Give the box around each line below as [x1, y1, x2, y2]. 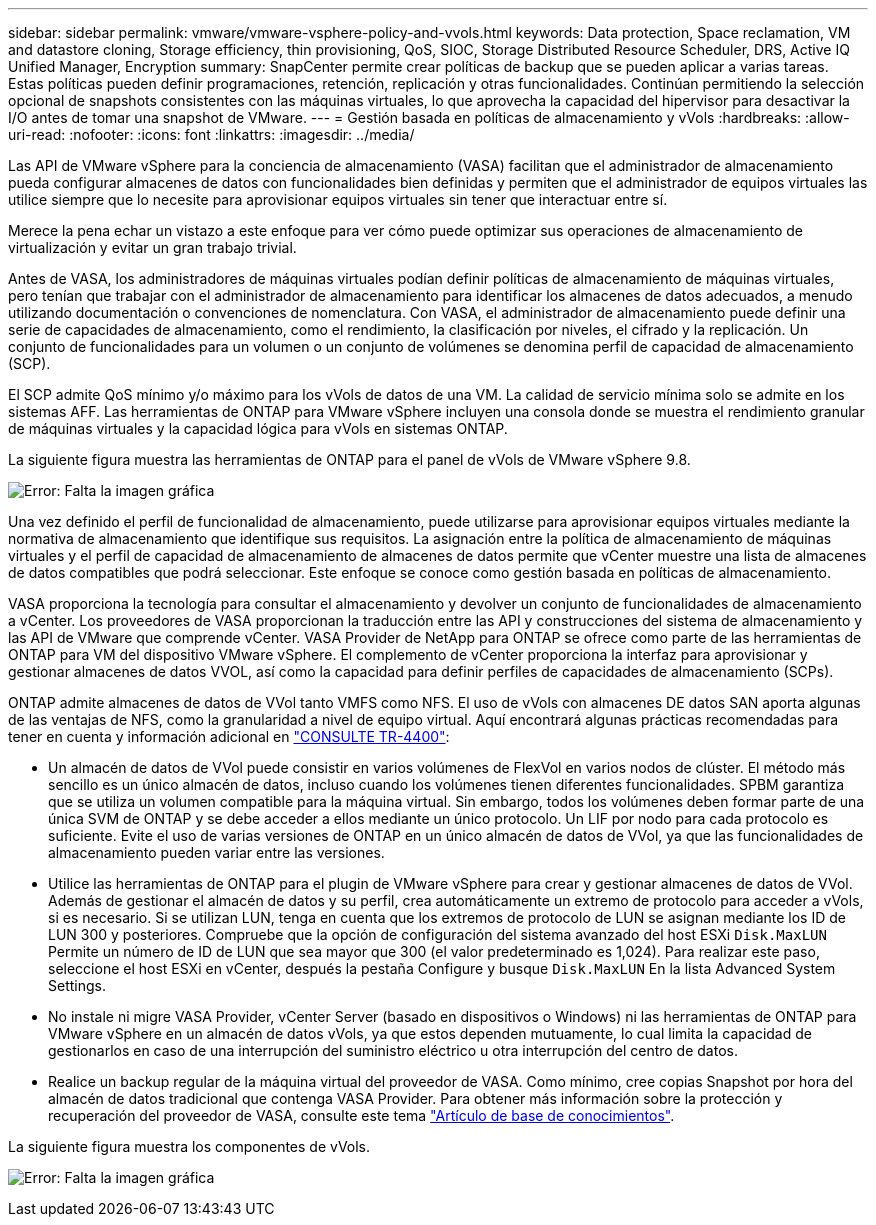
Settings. [48, 977, 106, 994]
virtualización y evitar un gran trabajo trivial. [8, 239, 297, 256]
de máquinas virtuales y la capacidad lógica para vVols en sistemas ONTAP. [8, 420, 508, 437]
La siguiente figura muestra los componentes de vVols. [8, 1138, 371, 1155]
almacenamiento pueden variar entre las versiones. [48, 844, 385, 861]
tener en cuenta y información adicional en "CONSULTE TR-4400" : [8, 728, 450, 745]
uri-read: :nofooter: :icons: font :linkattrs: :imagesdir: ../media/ [8, 126, 415, 143]
